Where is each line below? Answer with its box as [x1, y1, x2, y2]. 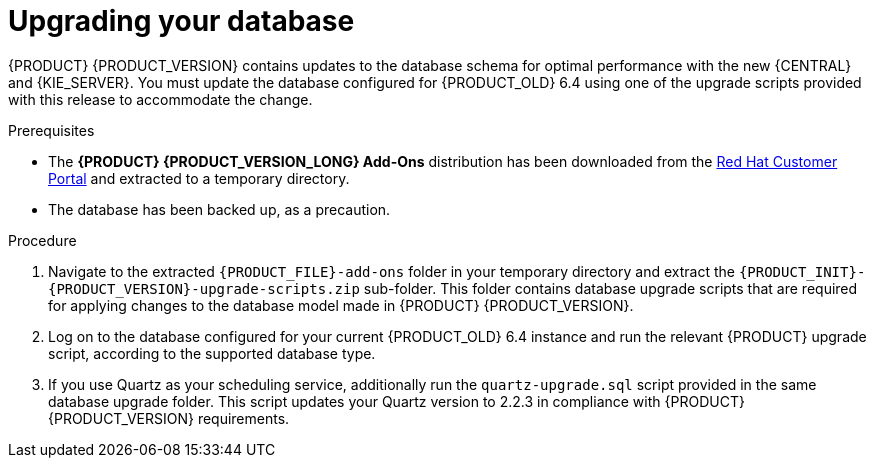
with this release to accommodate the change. [8, 90, 313, 108]
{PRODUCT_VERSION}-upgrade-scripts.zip [48, 280, 360, 297]
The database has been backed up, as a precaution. [48, 200, 391, 218]
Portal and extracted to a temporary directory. [48, 169, 350, 187]
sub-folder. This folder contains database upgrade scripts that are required [363, 279, 858, 297]
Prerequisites [8, 121, 95, 139]
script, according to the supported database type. [48, 344, 376, 362]
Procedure [8, 231, 77, 249]
